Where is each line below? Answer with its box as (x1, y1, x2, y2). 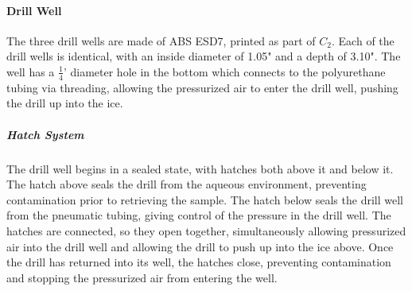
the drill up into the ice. (6, 95, 123, 111)
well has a (6, 63, 55, 80)
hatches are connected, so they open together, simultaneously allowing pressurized (6, 222, 406, 239)
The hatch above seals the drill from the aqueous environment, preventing (6, 176, 367, 192)
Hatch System (6, 126, 84, 142)
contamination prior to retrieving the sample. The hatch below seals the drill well (6, 191, 403, 208)
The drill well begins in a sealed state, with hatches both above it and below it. (6, 160, 394, 177)
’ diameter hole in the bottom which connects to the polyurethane (63, 63, 386, 80)
